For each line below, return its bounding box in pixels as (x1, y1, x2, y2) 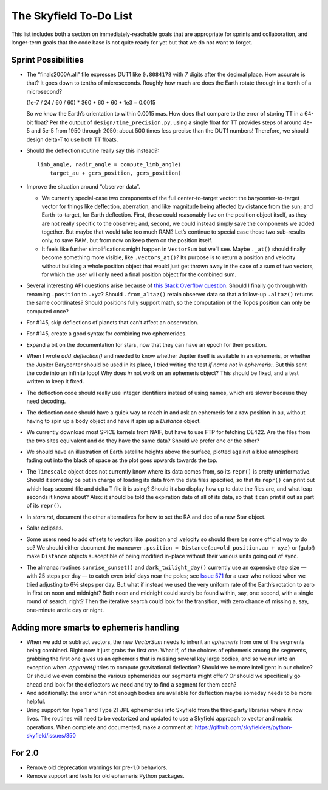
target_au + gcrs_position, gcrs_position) (49, 169, 182, 177)
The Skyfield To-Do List (11, 9, 133, 23)
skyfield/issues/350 (26, 732, 76, 739)
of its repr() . (26, 502, 62, 509)
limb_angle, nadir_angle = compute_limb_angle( (37, 161, 182, 168)
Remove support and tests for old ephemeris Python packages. (26, 772, 185, 780)
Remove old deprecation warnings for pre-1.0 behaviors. (26, 764, 168, 771)
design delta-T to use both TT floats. (26, 136, 118, 143)
